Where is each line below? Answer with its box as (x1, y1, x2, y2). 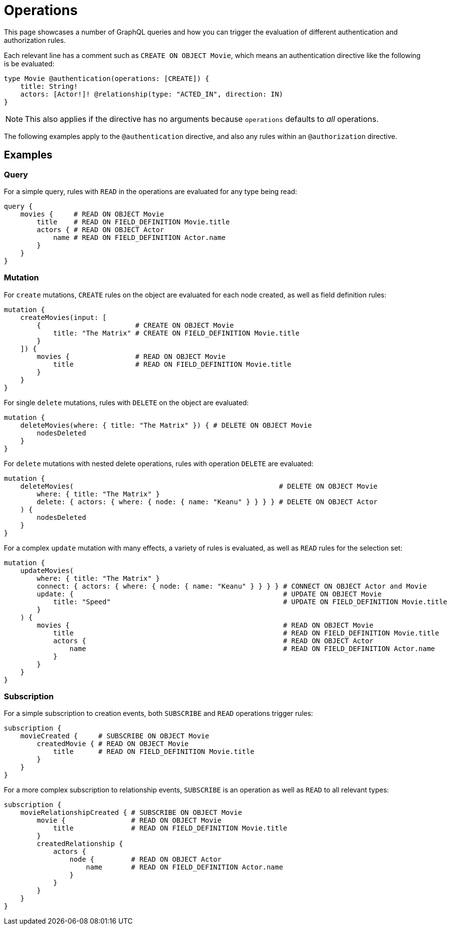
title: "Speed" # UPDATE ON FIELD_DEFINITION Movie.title (53, 597, 448, 606)
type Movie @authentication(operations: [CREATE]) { (4, 74, 209, 82)
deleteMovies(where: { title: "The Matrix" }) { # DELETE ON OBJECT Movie (20, 421, 312, 429)
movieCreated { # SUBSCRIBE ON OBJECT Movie (20, 732, 209, 740)
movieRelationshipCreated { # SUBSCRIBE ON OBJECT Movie (20, 809, 242, 817)
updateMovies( (20, 566, 74, 574)
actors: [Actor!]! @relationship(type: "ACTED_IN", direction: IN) (20, 90, 283, 98)
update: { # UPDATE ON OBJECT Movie (37, 590, 382, 598)
